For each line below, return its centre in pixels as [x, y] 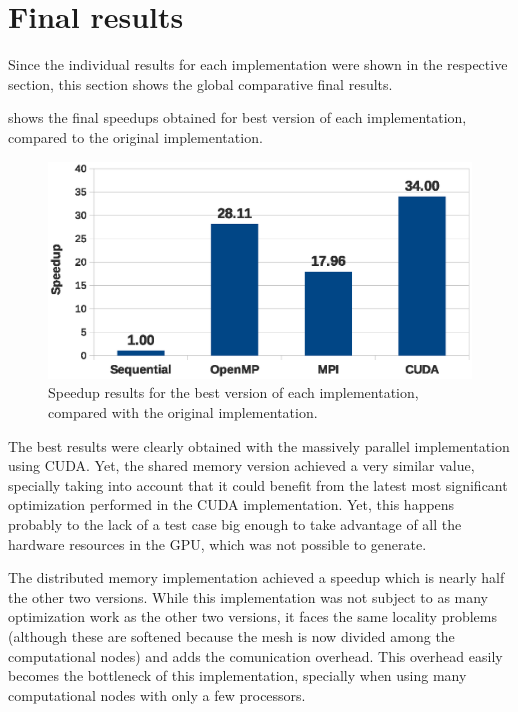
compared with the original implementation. [183, 412]
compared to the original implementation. [135, 136]
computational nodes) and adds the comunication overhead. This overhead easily [255, 655]
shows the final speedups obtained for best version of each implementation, [237, 117]
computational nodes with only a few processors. [157, 694]
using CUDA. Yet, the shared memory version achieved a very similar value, [241, 465]
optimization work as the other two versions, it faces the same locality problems [253, 616]
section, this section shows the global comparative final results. [200, 83]
